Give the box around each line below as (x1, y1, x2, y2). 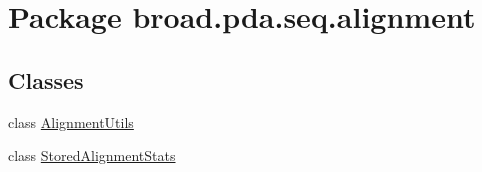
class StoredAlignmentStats (8, 145, 176, 166)
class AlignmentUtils (8, 111, 134, 132)
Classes (8, 64, 84, 95)
